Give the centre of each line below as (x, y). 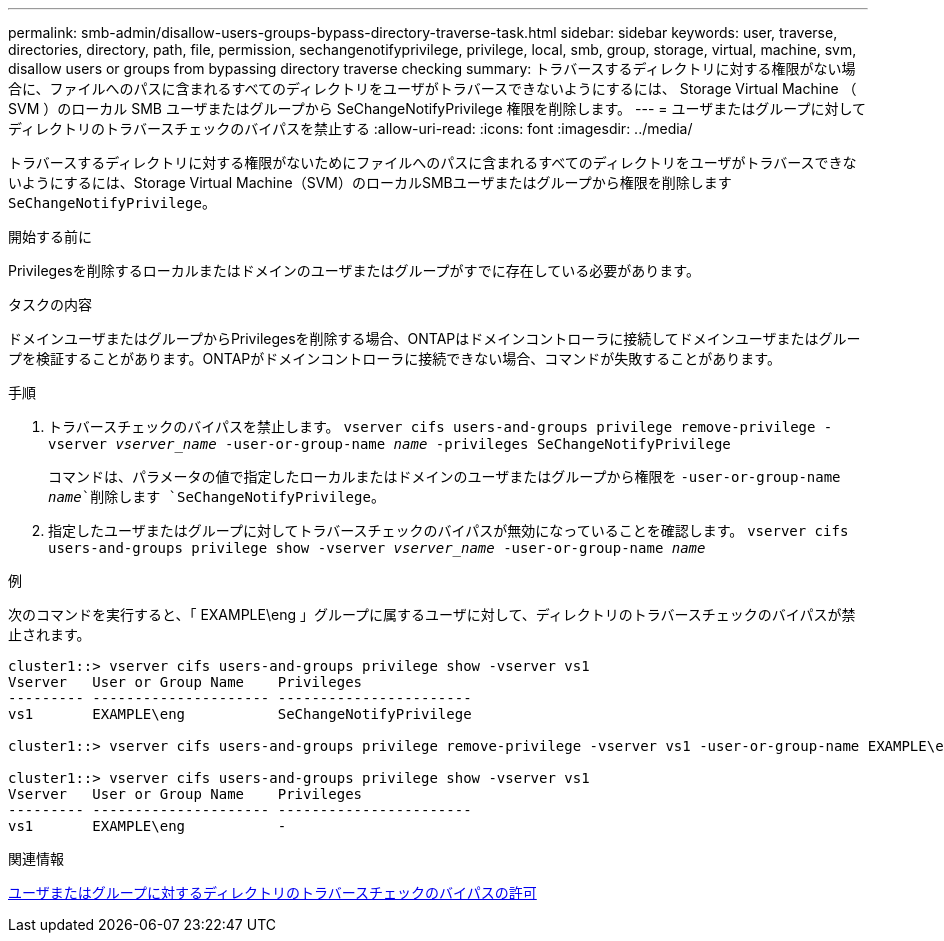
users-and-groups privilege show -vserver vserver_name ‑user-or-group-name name (377, 548)
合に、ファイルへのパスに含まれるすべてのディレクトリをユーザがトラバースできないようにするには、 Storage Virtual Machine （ (432, 88)
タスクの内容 (50, 304)
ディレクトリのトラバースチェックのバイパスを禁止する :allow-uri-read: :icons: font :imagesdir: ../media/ (350, 128)
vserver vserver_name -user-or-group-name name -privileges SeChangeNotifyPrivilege (389, 444)
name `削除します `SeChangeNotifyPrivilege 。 (216, 496)
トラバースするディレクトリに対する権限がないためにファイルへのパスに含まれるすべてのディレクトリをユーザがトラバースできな (432, 162)
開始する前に (50, 236)
